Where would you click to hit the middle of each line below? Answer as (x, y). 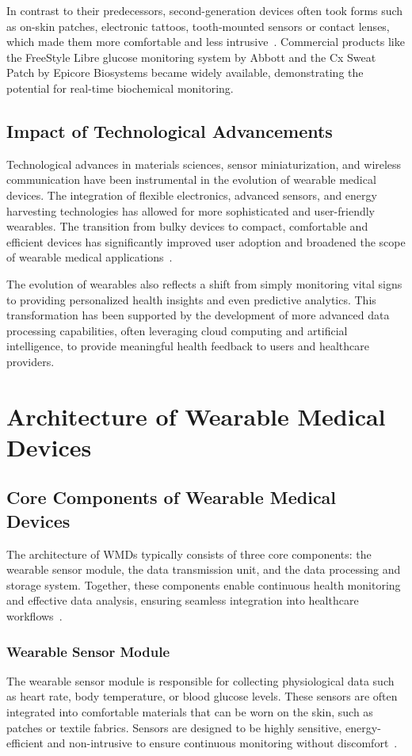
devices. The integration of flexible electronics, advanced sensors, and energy (192, 195)
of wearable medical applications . (90, 257)
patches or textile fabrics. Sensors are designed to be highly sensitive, (174, 727)
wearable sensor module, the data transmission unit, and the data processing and (204, 569)
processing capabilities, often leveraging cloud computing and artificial (177, 330)
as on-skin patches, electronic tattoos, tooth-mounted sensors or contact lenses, (198, 26)
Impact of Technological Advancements (170, 130)
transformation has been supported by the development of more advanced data (198, 315)
